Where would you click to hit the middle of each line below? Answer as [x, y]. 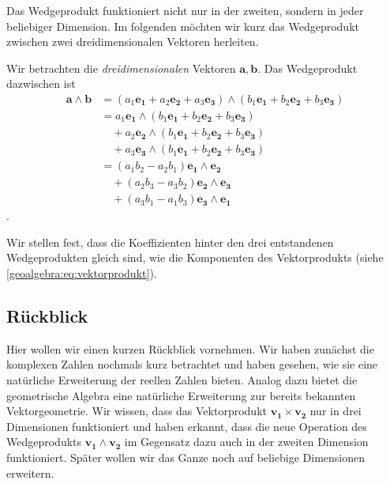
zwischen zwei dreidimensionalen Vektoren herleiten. [133, 42]
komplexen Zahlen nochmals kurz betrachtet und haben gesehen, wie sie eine [192, 364]
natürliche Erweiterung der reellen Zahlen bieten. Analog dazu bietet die [182, 379]
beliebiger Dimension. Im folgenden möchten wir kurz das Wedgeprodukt [183, 26]
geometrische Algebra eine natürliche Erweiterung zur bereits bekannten [181, 395]
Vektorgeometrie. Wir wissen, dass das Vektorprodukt [137, 411]
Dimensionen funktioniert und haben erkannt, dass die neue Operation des [187, 426]
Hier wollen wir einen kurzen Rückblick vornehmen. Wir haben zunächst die [190, 348]
